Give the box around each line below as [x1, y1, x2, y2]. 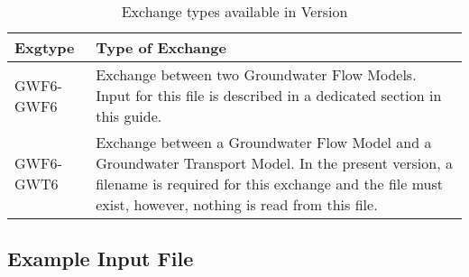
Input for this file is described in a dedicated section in [96, 85, 442, 106]
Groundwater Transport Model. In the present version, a [96, 152, 453, 173]
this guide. [96, 106, 162, 126]
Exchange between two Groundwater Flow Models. [96, 64, 417, 85]
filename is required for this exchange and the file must [96, 173, 444, 194]
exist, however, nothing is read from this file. [96, 194, 378, 215]
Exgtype [14, 37, 75, 58]
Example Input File [7, 245, 194, 272]
